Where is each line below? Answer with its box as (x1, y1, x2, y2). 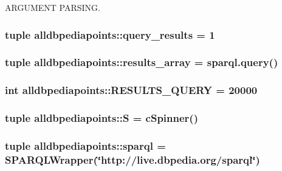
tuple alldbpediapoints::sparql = (5, 138, 166, 153)
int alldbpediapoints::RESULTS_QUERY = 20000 (5, 82, 258, 98)
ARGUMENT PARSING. (5, 1, 100, 13)
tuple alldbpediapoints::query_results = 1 (5, 27, 215, 42)
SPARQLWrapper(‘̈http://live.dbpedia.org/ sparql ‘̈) (5, 152, 260, 167)
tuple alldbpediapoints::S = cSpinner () (5, 110, 198, 126)
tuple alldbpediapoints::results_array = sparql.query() (5, 55, 278, 70)
